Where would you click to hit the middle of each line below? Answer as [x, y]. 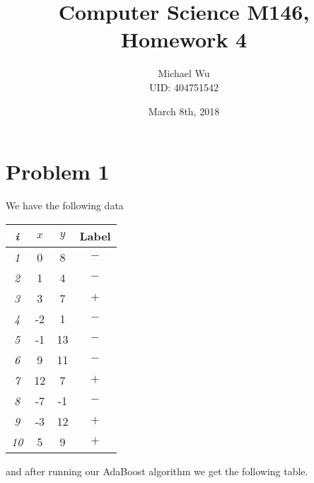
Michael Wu [184, 73]
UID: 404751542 [184, 87]
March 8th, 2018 [184, 111]
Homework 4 [184, 39]
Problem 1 [58, 171]
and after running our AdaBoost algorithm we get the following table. [157, 471]
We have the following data [65, 205]
